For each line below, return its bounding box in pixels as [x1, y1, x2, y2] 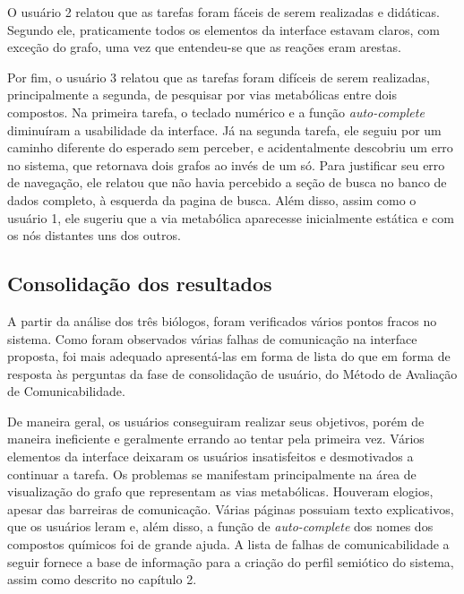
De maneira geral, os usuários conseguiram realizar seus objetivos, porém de [7, 411, 425, 430]
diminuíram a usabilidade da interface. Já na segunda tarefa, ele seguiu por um [7, 120, 442, 139]
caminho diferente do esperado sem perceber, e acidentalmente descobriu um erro [7, 138, 453, 157]
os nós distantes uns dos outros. [7, 226, 181, 245]
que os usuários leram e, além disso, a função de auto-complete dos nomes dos [7, 517, 434, 536]
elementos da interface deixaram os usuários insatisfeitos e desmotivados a [7, 447, 414, 466]
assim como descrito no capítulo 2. [7, 570, 197, 589]
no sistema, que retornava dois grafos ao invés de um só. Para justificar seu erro [7, 155, 445, 174]
